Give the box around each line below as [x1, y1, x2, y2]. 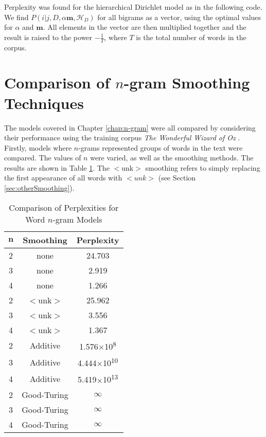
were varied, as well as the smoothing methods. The [90, 152, 254, 163]
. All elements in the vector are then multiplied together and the [43, 22, 246, 32]
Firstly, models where [4, 142, 72, 153]
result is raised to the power [4, 31, 93, 42]
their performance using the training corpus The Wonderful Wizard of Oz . [4, 132, 240, 143]
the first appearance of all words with [4, 172, 122, 183]
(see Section [158, 172, 196, 183]
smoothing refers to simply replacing [145, 162, 260, 173]
